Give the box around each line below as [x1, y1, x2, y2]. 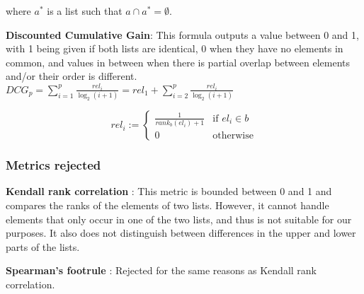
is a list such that [47, 4, 123, 18]
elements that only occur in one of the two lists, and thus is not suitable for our [6, 211, 352, 226]
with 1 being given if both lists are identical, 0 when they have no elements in [6, 41, 343, 56]
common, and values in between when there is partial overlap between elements [6, 54, 351, 69]
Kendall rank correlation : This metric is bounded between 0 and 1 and [6, 184, 332, 199]
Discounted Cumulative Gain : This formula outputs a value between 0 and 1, [6, 27, 359, 42]
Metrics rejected [6, 156, 101, 174]
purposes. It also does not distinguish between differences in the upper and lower [6, 225, 356, 240]
